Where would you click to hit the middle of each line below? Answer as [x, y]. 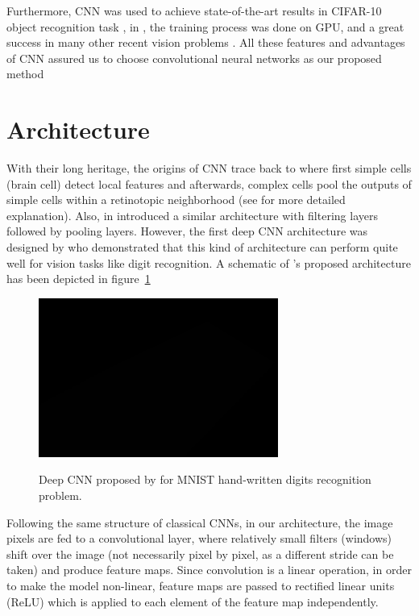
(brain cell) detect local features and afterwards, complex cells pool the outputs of [209, 183]
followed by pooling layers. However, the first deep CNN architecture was [187, 231]
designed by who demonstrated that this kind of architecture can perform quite [202, 247]
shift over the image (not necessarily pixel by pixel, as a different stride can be [200, 554]
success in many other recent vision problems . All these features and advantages [206, 42]
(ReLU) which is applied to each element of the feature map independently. [193, 601]
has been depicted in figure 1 [79, 279]
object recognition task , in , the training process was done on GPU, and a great [205, 26]
